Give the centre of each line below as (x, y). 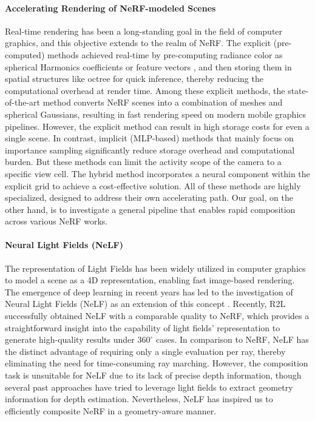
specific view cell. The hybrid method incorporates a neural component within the (157, 173)
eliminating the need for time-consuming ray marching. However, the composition (157, 363)
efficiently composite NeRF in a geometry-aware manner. (111, 410)
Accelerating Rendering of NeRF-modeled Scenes (110, 8)
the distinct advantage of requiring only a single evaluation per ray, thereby (145, 351)
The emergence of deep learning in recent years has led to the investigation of (149, 291)
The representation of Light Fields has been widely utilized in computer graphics (155, 268)
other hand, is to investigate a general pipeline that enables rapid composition (150, 209)
